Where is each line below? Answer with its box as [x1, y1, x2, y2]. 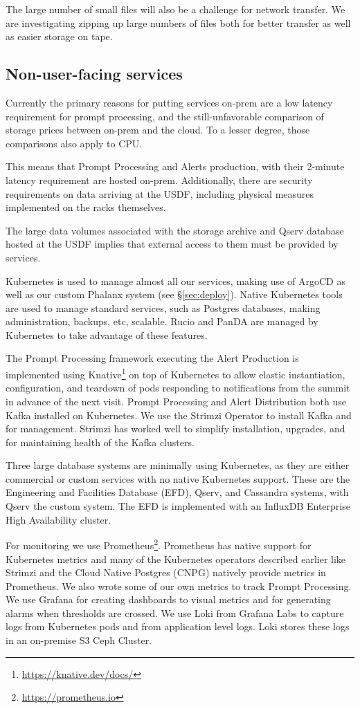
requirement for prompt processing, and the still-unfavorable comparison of [6, 109, 324, 123]
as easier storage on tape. [6, 29, 113, 44]
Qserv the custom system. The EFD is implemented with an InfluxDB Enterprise [6, 499, 350, 513]
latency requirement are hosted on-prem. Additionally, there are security [6, 172, 313, 187]
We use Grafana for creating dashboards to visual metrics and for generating [6, 592, 331, 607]
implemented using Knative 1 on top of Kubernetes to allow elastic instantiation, [6, 365, 345, 381]
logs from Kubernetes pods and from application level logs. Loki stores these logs [6, 619, 350, 634]
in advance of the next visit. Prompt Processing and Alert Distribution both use [6, 394, 346, 408]
